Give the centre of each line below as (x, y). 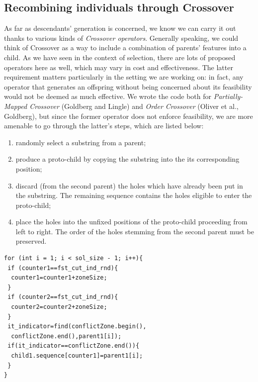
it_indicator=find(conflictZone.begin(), (77, 327)
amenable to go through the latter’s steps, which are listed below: (104, 126)
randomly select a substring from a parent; (81, 142)
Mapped (16, 106)
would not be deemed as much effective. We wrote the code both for (108, 96)
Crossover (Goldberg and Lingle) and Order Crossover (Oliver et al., (134, 106)
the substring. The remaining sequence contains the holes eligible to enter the (134, 195)
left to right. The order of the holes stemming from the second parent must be (135, 231)
